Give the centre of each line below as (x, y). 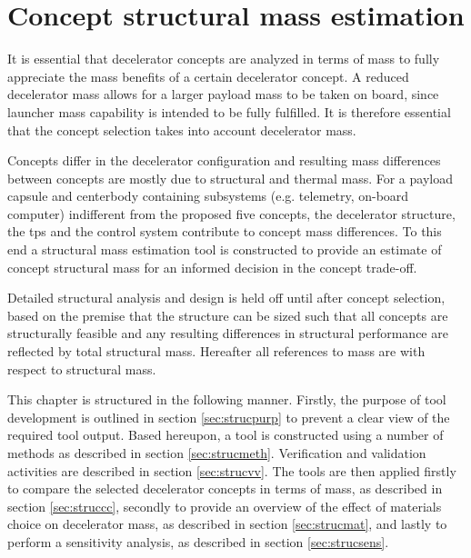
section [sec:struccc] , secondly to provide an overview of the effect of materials (225, 506)
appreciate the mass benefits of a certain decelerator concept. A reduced (208, 76)
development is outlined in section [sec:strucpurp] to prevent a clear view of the (229, 417)
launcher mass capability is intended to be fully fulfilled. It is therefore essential (229, 111)
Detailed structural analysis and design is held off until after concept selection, (226, 298)
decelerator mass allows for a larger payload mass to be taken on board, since (223, 94)
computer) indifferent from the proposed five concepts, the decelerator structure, (231, 213)
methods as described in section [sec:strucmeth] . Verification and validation (217, 453)
